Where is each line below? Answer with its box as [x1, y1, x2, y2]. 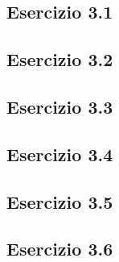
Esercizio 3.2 [6, 47, 113, 72]
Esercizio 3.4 [6, 141, 113, 166]
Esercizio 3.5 [6, 189, 113, 214]
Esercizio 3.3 [6, 94, 113, 119]
